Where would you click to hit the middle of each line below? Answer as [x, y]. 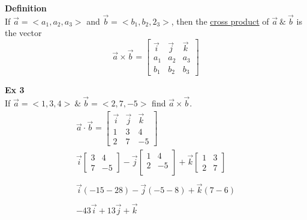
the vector [23, 33]
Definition [26, 8]
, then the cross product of [220, 21]
